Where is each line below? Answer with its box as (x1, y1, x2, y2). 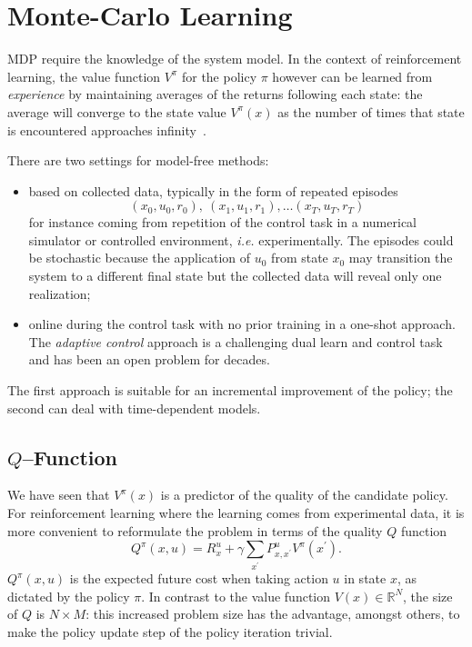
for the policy (181, 66, 257, 85)
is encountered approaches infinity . (7, 120, 206, 139)
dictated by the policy (7, 586, 130, 605)
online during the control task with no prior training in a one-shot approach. (28, 314, 456, 333)
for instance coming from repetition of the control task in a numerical (28, 213, 417, 232)
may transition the (348, 248, 453, 267)
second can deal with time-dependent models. (7, 398, 261, 417)
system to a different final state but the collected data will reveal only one (28, 266, 442, 285)
